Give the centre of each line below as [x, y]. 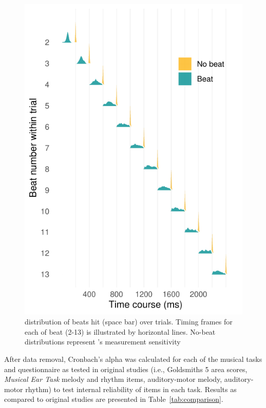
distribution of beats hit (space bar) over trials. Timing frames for [129, 322]
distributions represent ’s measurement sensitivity [103, 342]
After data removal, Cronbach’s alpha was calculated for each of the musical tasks [133, 359]
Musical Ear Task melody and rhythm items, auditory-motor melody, [113, 379]
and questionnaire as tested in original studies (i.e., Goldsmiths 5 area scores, [126, 369]
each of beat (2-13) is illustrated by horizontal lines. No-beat [120, 331]
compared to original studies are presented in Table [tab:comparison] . [114, 399]
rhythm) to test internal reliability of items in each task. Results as [131, 389]
